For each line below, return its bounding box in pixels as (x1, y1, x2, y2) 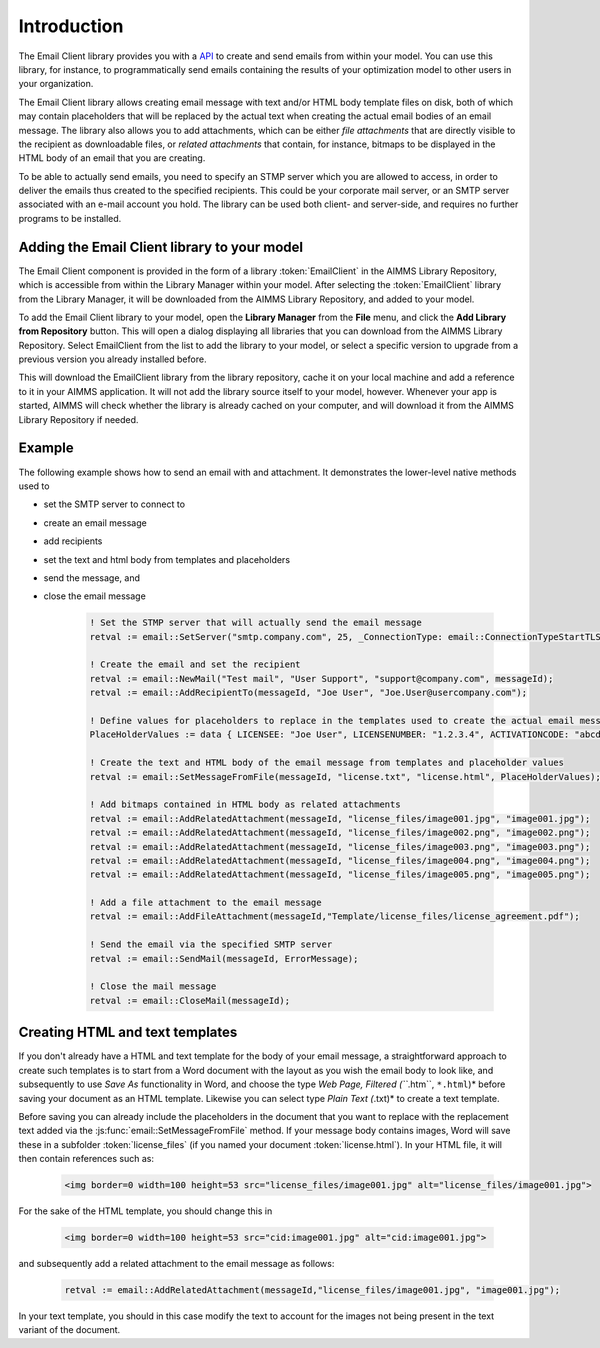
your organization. (18, 78, 94, 90)
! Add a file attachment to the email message (89, 897, 322, 909)
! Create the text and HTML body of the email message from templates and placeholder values (89, 757, 565, 769)
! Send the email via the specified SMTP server (89, 939, 333, 950)
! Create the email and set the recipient (89, 659, 301, 670)
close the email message (43, 590, 147, 602)
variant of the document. (18, 1324, 121, 1336)
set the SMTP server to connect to (43, 498, 185, 510)
